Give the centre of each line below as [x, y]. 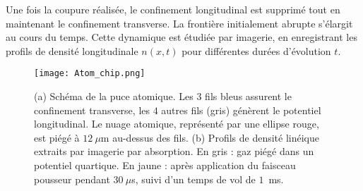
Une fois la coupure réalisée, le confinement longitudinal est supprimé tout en [173, 9]
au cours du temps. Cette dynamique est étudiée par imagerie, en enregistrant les [181, 37]
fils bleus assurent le [248, 96]
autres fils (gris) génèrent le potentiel [241, 110]
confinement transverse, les [92, 110]
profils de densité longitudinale [72, 50]
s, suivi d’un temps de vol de [194, 179]
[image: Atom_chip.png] [90, 74]
